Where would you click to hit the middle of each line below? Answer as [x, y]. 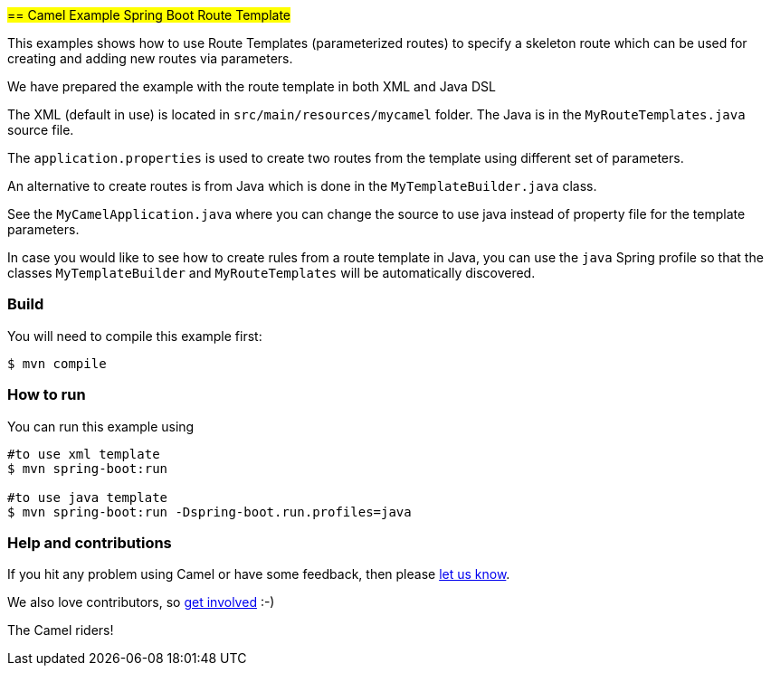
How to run [47, 395]
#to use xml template [84, 454]
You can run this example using [101, 426]
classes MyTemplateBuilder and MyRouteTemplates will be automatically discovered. [271, 273]
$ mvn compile [57, 363]
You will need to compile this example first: [135, 336]
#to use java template [88, 497]
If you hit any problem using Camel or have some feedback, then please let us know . [259, 574]
